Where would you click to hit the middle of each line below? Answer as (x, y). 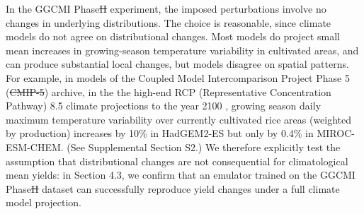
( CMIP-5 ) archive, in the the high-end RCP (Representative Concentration (169, 91)
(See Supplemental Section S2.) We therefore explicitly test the (204, 147)
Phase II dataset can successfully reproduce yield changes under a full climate (173, 188)
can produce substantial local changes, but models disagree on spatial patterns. (177, 64)
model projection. (44, 202)
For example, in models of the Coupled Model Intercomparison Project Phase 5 (178, 77)
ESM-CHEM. (35, 147)
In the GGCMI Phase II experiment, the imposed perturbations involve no (166, 8)
